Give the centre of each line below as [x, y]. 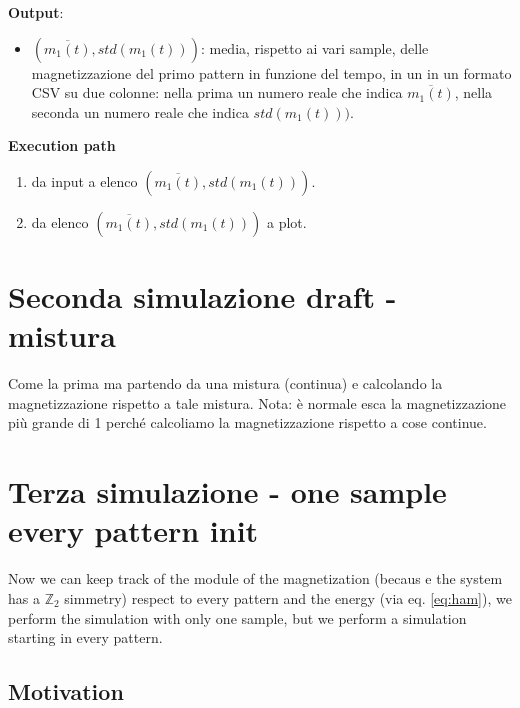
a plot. [287, 221]
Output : [36, 12]
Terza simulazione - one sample [227, 491]
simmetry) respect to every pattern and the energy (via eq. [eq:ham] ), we [288, 597]
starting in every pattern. [85, 637]
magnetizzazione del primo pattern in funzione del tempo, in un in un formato [271, 72]
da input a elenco [84, 180]
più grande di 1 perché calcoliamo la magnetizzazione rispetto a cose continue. [247, 422]
